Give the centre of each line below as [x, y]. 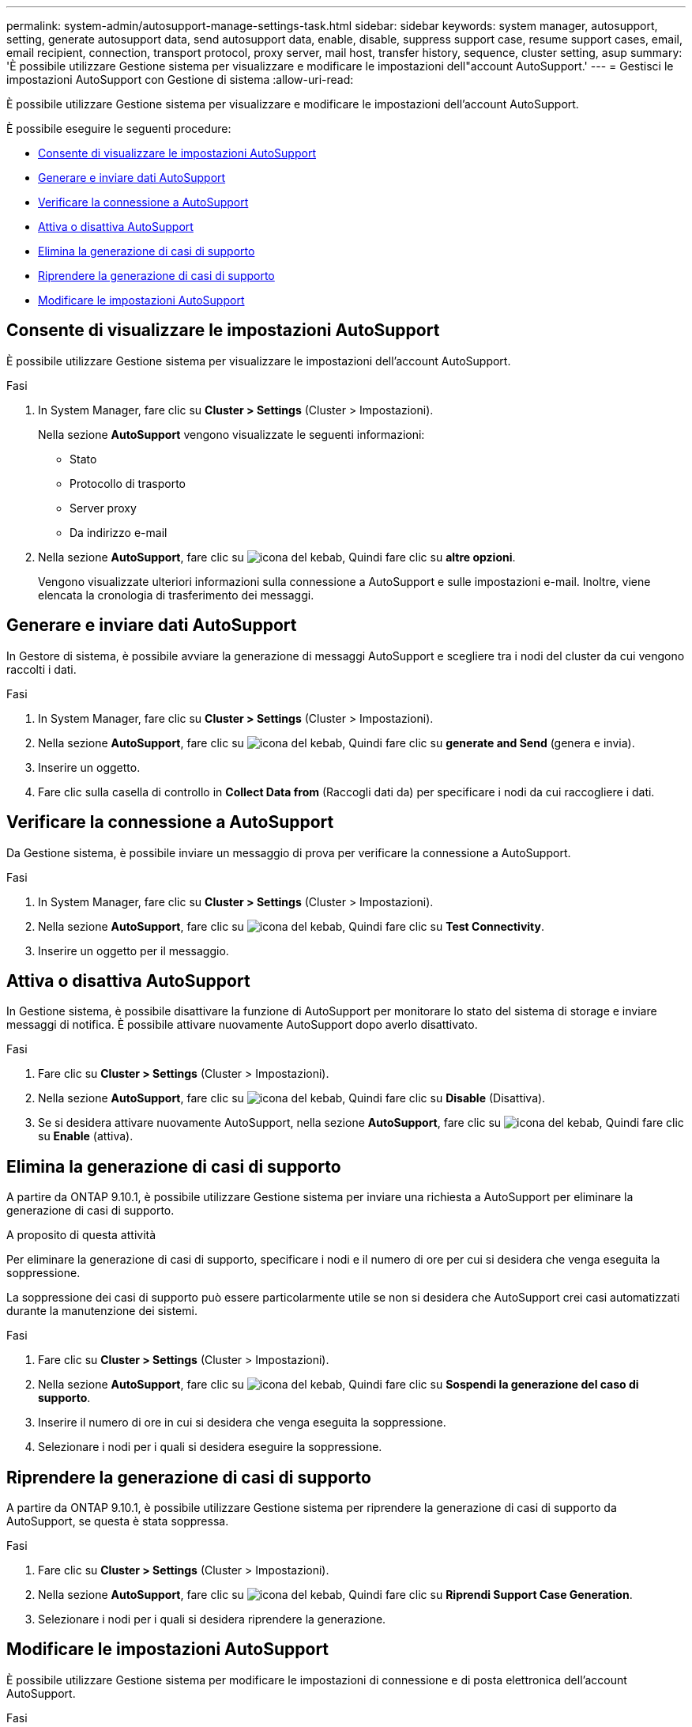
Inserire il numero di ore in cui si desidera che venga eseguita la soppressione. [242, 1423]
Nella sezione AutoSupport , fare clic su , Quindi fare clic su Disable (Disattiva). [292, 1098]
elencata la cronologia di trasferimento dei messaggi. [176, 595]
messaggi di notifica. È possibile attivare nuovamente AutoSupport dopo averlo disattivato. [242, 1025]
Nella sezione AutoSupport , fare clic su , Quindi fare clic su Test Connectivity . [291, 926]
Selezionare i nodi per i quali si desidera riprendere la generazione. [212, 1619]
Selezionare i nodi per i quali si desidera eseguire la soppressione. [210, 1447]
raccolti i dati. [41, 669]
